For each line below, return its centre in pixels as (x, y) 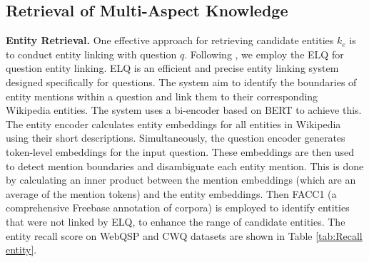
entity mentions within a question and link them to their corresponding (162, 96)
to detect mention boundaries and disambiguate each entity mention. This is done (185, 166)
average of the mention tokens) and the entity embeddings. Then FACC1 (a (171, 193)
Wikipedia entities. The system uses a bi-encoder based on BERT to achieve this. (184, 110)
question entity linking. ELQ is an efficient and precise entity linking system (172, 68)
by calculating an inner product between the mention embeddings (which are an (181, 180)
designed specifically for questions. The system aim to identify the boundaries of (181, 82)
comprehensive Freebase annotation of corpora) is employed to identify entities (178, 208)
